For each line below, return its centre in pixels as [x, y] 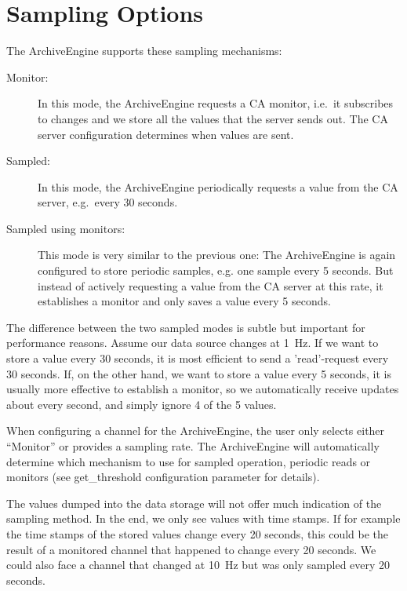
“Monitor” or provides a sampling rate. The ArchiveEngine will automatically [193, 446]
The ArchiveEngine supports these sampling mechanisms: [144, 51]
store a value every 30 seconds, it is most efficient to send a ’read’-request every [198, 358]
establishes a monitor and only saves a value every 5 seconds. [184, 301]
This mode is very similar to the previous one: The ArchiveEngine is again [217, 255]
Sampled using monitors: [66, 228]
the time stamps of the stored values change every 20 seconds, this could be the [198, 533]
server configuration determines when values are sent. [166, 134]
